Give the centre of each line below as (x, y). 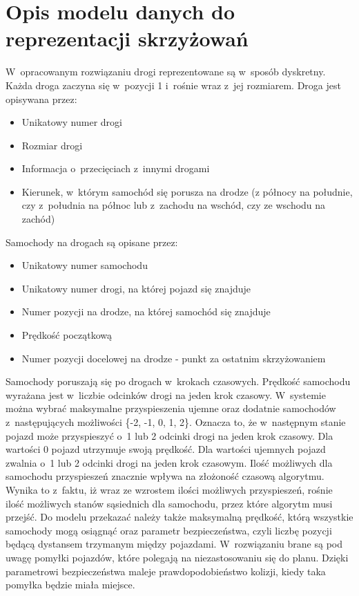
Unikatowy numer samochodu (85, 265)
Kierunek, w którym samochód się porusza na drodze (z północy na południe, (187, 191)
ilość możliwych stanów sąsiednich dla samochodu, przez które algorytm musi (169, 503)
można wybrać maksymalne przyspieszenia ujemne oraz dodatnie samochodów (171, 408)
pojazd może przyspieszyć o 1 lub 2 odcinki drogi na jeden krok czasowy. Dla (169, 435)
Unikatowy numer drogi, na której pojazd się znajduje (136, 288)
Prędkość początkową (67, 335)
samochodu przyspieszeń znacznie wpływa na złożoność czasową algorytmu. (165, 476)
